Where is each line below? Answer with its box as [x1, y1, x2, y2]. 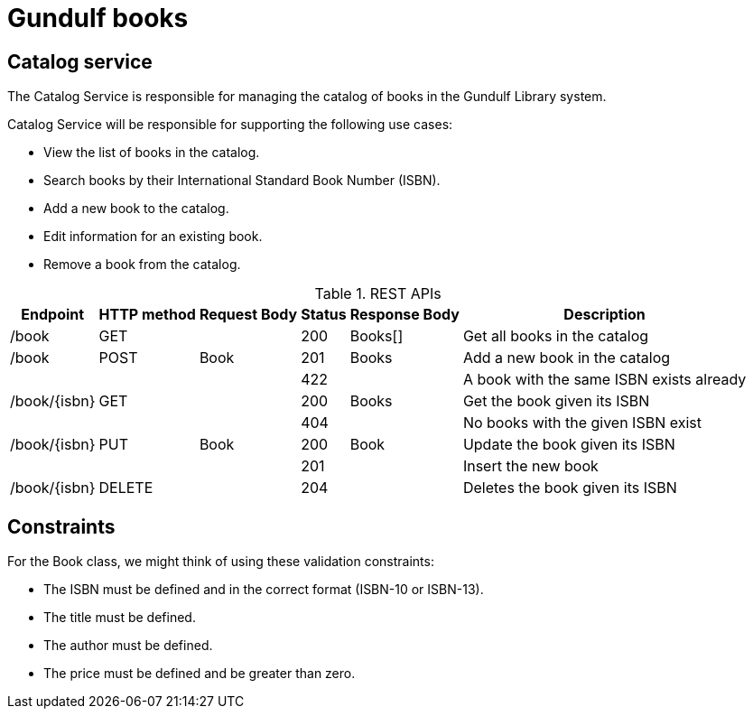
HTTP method [98, 305, 196, 324]
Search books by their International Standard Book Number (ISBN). [43, 172, 441, 189]
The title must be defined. [43, 609, 196, 626]
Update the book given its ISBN [462, 435, 675, 454]
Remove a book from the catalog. [43, 256, 241, 273]
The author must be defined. [43, 637, 213, 654]
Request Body [199, 305, 298, 324]
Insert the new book [462, 457, 599, 476]
